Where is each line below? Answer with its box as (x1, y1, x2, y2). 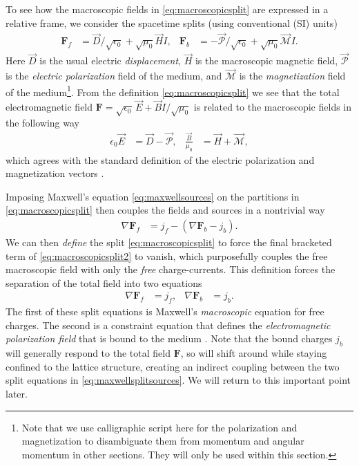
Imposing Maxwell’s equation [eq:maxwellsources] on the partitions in (6, 189, 300, 203)
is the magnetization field (239, 68, 346, 83)
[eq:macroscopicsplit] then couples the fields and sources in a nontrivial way (6, 203, 325, 217)
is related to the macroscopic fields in (193, 100, 352, 114)
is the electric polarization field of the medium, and (6, 68, 222, 83)
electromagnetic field (6, 100, 93, 114)
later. (6, 386, 28, 401)
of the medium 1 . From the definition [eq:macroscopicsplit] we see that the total (6, 82, 340, 99)
